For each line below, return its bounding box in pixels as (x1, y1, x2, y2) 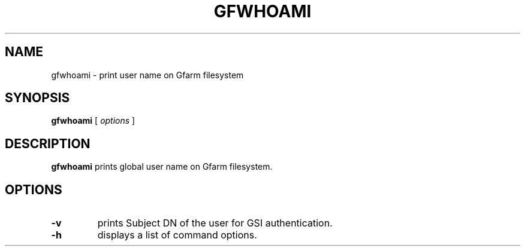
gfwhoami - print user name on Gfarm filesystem (51, 69, 244, 80)
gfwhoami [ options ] (51, 115, 135, 126)
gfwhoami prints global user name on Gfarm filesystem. (51, 161, 273, 172)
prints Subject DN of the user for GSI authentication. (97, 217, 333, 229)
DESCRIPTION (5, 136, 90, 151)
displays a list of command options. (97, 229, 257, 241)
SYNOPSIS (5, 90, 70, 106)
